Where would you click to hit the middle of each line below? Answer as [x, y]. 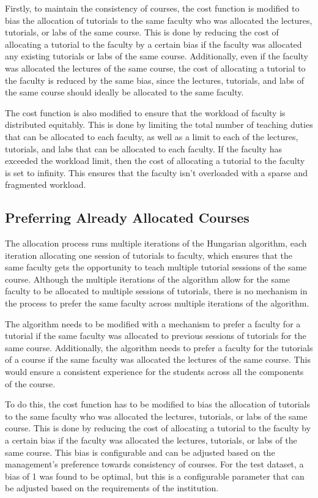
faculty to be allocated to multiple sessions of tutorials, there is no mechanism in [156, 291]
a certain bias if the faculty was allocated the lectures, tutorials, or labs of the [151, 440]
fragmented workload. [46, 184]
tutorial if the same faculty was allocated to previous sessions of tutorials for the [156, 336]
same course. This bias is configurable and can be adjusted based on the [140, 452]
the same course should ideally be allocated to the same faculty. [124, 92]
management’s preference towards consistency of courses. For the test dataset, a [154, 464]
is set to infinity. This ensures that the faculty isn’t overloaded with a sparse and [157, 172]
